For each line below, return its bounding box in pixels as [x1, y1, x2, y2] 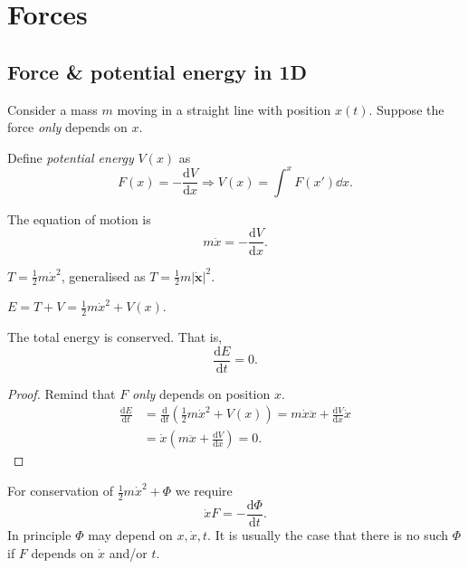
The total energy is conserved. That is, [7, 327, 223, 346]
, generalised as [61, 266, 146, 285]
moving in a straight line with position [117, 100, 331, 119]
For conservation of [7, 481, 114, 500]
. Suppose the [368, 100, 444, 119]
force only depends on [7, 118, 128, 137]
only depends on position [131, 384, 271, 403]
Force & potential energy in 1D [7, 57, 307, 85]
